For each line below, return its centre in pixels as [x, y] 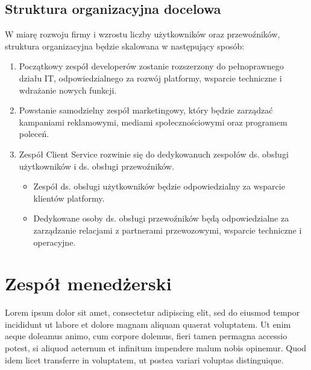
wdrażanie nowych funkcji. [68, 90]
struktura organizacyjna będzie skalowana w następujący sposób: [125, 46]
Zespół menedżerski [88, 283]
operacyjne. [55, 242]
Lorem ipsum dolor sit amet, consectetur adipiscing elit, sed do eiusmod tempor [152, 312]
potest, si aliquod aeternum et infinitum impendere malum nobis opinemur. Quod [156, 348]
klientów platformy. [69, 198]
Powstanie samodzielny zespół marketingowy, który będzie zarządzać [146, 110]
